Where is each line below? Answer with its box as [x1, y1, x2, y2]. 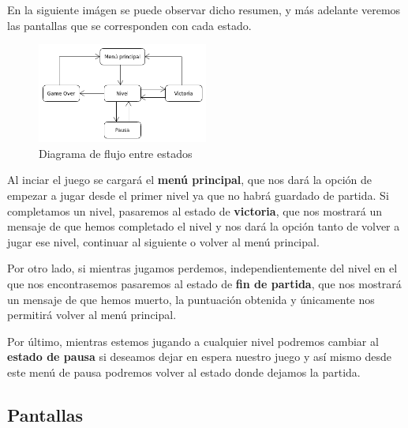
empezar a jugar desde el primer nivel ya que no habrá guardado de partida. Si [7, 187, 389, 204]
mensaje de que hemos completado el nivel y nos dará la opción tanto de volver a [7, 218, 400, 235]
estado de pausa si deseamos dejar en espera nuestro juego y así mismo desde [7, 348, 391, 365]
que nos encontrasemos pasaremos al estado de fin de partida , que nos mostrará [7, 276, 402, 292]
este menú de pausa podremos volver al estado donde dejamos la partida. [7, 364, 361, 380]
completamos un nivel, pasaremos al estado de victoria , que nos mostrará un [7, 202, 383, 219]
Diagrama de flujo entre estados [39, 145, 193, 161]
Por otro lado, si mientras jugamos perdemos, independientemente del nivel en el [7, 260, 398, 276]
